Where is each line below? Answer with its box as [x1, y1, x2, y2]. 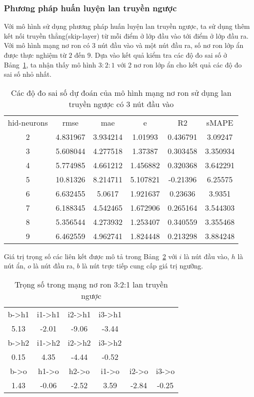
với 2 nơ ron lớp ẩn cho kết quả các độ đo [117, 59, 242, 69]
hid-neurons [8, 116, 48, 128]
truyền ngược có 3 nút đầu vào [68, 98, 174, 110]
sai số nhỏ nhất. [4, 69, 52, 79]
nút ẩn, [4, 261, 25, 271]
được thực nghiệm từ [4, 50, 66, 60]
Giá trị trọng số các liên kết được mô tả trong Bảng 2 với [4, 251, 177, 261]
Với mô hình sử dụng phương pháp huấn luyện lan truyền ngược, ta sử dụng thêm [4, 21, 250, 31]
